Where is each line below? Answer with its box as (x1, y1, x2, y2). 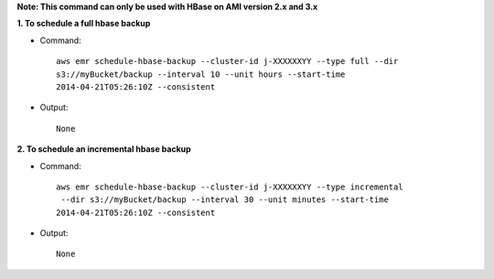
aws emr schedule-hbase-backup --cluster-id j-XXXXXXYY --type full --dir (56, 56, 399, 67)
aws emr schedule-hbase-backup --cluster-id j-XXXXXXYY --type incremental (56, 181, 403, 192)
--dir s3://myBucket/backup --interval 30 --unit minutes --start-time (60, 195, 389, 205)
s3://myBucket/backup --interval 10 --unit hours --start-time (56, 69, 346, 80)
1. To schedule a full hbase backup (16, 18, 151, 29)
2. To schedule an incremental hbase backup (16, 144, 191, 155)
